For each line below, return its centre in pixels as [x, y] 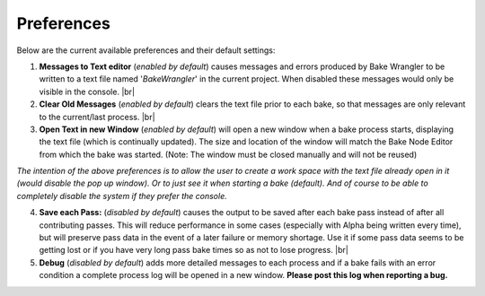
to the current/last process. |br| [97, 117]
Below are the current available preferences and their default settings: [146, 50]
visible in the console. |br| [87, 91]
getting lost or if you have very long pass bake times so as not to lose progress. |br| [194, 250]
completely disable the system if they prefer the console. [122, 196]
